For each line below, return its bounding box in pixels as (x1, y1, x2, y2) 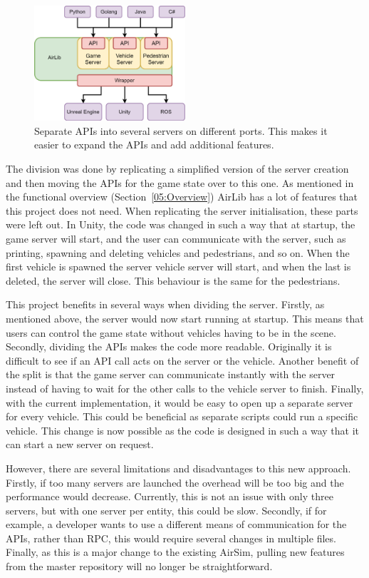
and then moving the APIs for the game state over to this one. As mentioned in (6, 175, 354, 190)
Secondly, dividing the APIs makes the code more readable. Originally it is (6, 339, 332, 354)
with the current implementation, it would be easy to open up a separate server (6, 395, 353, 410)
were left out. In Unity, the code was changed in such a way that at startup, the (6, 217, 355, 232)
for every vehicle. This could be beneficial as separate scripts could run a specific (6, 409, 358, 424)
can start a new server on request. (6, 437, 154, 452)
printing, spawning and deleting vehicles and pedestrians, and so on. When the (6, 245, 350, 260)
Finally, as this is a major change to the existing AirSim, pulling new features (6, 544, 345, 559)
